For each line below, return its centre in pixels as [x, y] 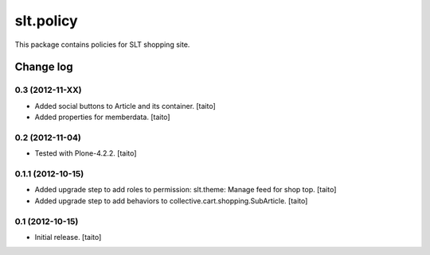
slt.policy [47, 21]
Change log [44, 67]
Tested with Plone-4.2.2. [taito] [86, 153]
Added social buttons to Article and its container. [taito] [125, 106]
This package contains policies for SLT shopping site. [102, 44]
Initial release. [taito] [68, 237]
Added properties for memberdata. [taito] [102, 117]
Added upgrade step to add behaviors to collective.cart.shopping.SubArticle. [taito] [171, 201]
